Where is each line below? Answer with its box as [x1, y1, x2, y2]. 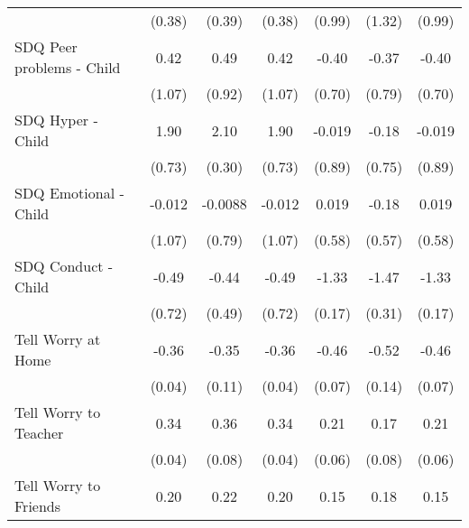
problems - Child [14, 57, 121, 78]
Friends [14, 496, 61, 516]
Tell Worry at [14, 329, 101, 349]
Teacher [14, 422, 64, 443]
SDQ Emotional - [14, 182, 124, 203]
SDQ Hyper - [14, 109, 98, 130]
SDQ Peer [14, 36, 78, 57]
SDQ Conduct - [14, 255, 114, 276]
